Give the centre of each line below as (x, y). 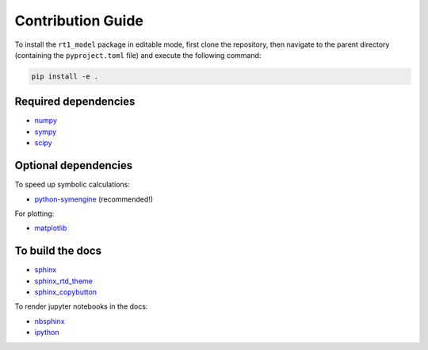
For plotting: (34, 213)
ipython (47, 333)
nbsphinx (50, 321)
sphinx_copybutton (66, 292)
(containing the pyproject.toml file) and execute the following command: (138, 55)
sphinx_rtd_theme (63, 281)
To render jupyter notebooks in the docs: (81, 306)
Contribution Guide (79, 21)
